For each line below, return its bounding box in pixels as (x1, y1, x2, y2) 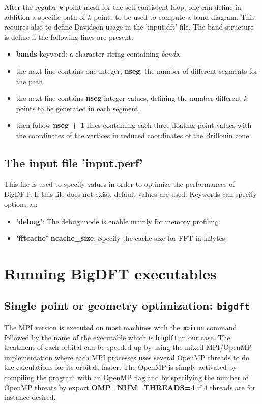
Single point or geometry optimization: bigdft (4, 298, 250, 313)
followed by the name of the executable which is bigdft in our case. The (4, 332, 230, 342)
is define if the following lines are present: (4, 31, 133, 42)
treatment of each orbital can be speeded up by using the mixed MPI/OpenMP (4, 342, 252, 353)
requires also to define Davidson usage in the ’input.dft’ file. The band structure (4, 21, 254, 32)
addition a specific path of (4, 11, 85, 22)
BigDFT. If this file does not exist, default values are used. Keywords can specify (4, 188, 257, 199)
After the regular (4, 2, 57, 12)
